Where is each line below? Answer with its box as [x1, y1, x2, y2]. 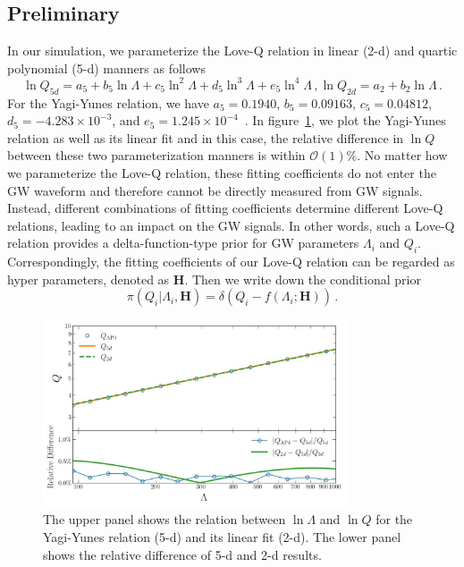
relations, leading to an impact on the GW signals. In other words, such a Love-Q [7, 216, 455, 234]
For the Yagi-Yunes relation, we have [7, 93, 209, 112]
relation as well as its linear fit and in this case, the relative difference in [7, 128, 404, 147]
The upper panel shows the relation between [43, 510, 286, 529]
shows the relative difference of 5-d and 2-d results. [43, 545, 322, 563]
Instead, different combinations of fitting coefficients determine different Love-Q [7, 199, 443, 217]
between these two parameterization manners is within [7, 146, 306, 165]
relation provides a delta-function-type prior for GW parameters [7, 233, 359, 252]
